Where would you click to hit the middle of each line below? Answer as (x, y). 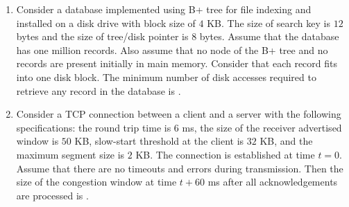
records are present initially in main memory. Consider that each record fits (177, 63)
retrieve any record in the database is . (99, 90)
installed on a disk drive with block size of (106, 22)
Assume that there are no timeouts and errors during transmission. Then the (180, 168)
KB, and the (286, 141)
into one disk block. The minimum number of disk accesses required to (166, 76)
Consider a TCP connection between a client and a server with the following (179, 114)
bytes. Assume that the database (269, 36)
